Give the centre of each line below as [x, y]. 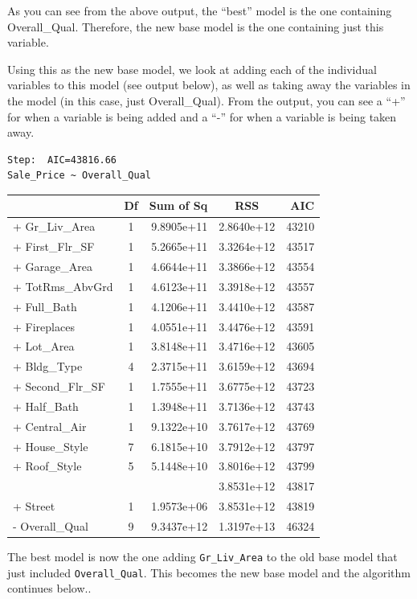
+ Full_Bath [45, 306]
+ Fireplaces [44, 326]
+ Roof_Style [47, 466]
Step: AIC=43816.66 [62, 160]
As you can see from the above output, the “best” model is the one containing [200, 10]
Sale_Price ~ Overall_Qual [79, 176]
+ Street [34, 506]
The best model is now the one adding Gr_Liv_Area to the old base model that [202, 557]
